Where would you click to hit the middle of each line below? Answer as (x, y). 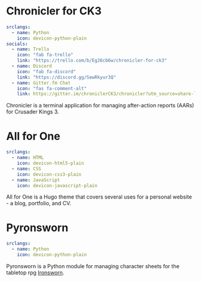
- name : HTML (28, 158)
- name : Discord (32, 66)
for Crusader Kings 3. (33, 112)
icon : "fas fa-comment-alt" (52, 88)
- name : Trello (31, 49)
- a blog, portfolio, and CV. (39, 203)
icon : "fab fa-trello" (45, 55)
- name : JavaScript (36, 180)
